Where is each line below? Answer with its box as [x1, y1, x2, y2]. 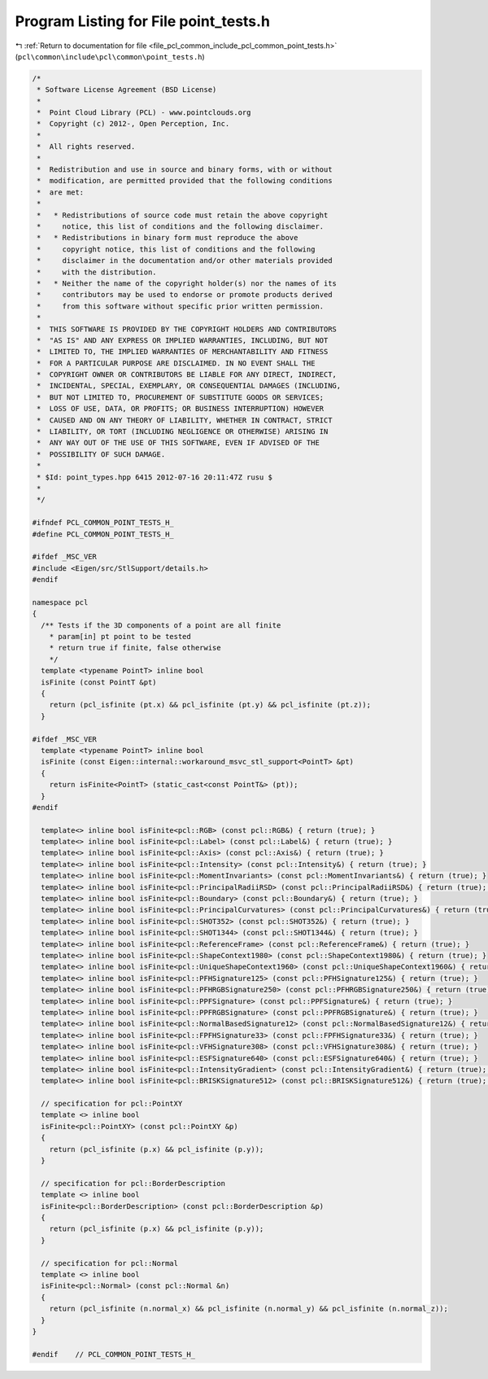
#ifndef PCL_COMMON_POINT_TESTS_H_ [32, 518, 174, 528]
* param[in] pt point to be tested [49, 632, 191, 641]
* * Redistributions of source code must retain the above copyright [37, 210, 329, 220]
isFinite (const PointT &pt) [41, 677, 158, 687]
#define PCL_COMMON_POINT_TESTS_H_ [32, 529, 174, 539]
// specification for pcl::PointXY [41, 1099, 183, 1109]
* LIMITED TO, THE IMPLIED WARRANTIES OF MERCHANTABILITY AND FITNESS [37, 347, 329, 357]
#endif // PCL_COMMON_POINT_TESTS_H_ [32, 1350, 195, 1359]
